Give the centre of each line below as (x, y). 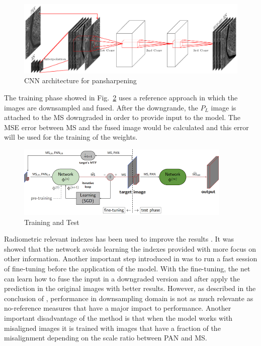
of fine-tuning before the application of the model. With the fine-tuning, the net (127, 268)
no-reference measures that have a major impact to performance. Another (118, 308)
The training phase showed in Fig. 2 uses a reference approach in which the (121, 98)
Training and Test (52, 222)
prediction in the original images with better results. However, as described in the (130, 288)
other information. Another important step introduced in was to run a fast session (131, 258)
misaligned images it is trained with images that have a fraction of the (112, 328)
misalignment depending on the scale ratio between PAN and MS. (106, 338)
